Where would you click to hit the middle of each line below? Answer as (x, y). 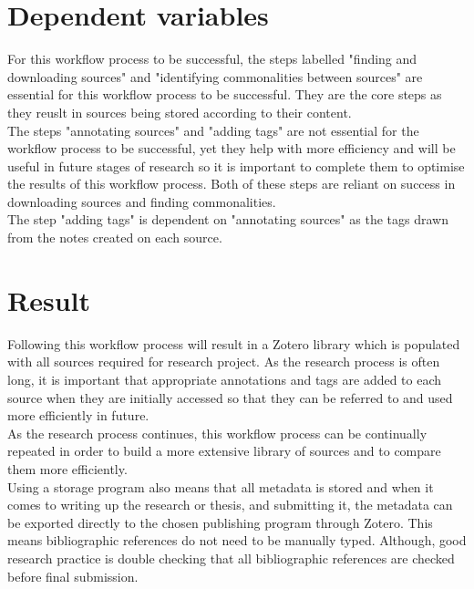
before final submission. (73, 576)
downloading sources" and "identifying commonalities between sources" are (215, 76)
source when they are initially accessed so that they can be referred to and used (230, 397)
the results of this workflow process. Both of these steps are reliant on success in (232, 184)
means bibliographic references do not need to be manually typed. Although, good (237, 540)
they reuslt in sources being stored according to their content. (180, 112)
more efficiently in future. (78, 415)
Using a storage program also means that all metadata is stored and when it (221, 486)
